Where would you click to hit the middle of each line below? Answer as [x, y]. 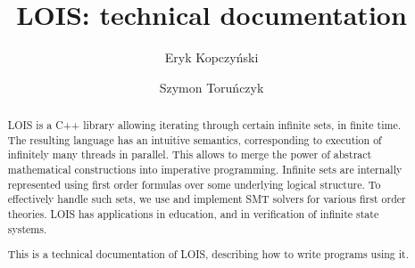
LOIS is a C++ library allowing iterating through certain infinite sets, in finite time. [204, 125]
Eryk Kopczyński [212, 57]
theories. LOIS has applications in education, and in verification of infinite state [193, 214]
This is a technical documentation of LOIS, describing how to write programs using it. [208, 254]
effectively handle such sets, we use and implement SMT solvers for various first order [207, 199]
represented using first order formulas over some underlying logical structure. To [194, 184]
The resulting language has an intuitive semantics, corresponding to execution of [195, 139]
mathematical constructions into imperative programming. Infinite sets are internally [205, 170]
